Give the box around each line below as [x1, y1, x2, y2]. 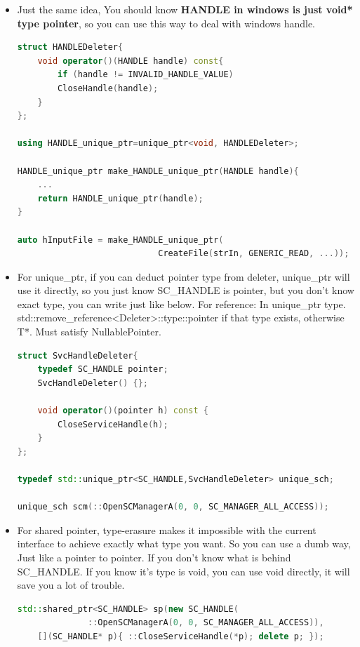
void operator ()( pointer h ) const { [37, 406, 208, 416]
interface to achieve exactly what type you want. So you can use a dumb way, [17, 536, 351, 551]
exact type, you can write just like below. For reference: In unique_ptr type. [17, 296, 346, 311]
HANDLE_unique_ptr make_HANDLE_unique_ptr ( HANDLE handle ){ [17, 166, 299, 176]
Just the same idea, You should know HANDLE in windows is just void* [17, 2, 353, 16]
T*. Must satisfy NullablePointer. [17, 324, 161, 339]
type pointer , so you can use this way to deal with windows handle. [17, 15, 315, 30]
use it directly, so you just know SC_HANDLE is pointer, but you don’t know [17, 283, 354, 298]
